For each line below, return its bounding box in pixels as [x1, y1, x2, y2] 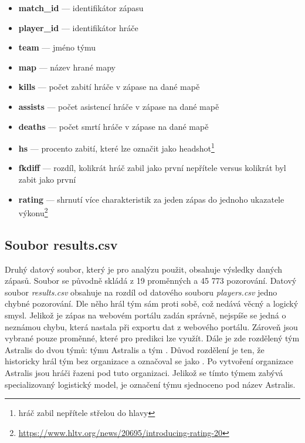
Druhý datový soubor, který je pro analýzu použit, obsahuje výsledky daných [5, 263, 283, 275]
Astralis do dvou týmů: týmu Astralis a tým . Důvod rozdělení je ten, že [5, 343, 265, 355]
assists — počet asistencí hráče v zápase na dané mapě [18, 100, 219, 112]
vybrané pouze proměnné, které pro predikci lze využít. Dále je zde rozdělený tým [5, 332, 300, 344]
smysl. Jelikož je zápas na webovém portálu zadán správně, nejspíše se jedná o [5, 309, 286, 321]
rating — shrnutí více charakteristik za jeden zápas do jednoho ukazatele [18, 193, 284, 205]
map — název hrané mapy [18, 61, 116, 73]
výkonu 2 [18, 205, 48, 219]
